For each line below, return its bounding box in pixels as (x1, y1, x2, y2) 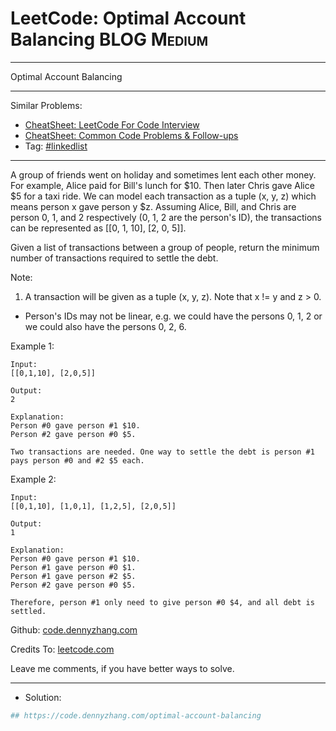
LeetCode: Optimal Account (10, 7, 247, 30)
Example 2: (10, 473, 57, 485)
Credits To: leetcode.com (10, 643, 115, 655)
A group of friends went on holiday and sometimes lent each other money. (10, 168, 317, 181)
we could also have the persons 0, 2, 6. (24, 320, 187, 332)
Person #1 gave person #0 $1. (10, 562, 137, 572)
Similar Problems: (10, 99, 83, 111)
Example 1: (10, 340, 55, 352)
